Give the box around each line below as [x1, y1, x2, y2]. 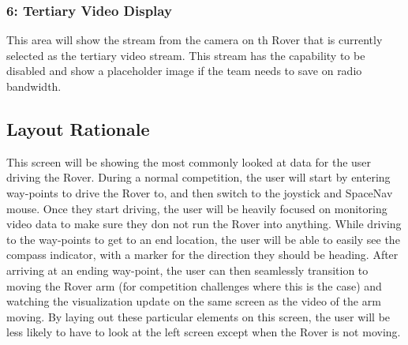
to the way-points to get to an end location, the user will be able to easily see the [6, 231, 400, 247]
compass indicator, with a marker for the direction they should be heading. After [6, 246, 399, 263]
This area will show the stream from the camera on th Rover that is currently [6, 32, 383, 48]
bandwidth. [6, 78, 62, 94]
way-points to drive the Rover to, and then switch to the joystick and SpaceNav [6, 184, 393, 201]
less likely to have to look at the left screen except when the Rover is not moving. [6, 324, 401, 340]
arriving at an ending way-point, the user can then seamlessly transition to [6, 261, 369, 278]
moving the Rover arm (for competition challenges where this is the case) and [6, 277, 382, 294]
